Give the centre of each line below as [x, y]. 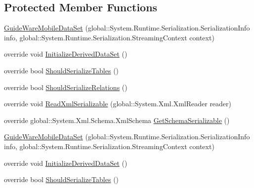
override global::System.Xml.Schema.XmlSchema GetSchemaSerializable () [117, 120]
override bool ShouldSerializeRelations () [66, 87]
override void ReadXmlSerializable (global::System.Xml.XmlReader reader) [118, 104]
